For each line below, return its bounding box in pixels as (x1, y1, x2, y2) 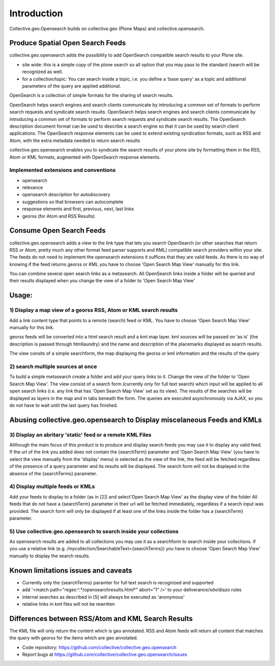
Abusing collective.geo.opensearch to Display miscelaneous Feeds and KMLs (9, 415, 262, 424)
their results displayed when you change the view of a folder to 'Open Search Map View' (9, 278, 196, 284)
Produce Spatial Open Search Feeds (9, 39, 126, 47)
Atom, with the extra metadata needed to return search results (9, 137, 140, 143)
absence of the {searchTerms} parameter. (9, 470, 98, 477)
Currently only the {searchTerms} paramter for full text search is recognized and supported (22, 579, 214, 585)
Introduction (9, 8, 63, 19)
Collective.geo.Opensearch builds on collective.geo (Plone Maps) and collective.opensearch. (9, 26, 205, 32)
